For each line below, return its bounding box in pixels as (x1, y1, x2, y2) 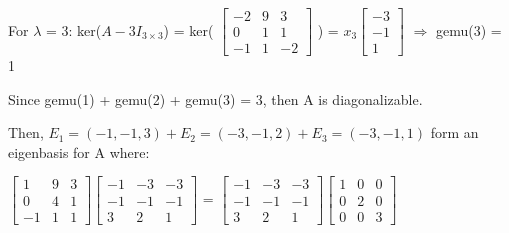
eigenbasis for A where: (8, 141, 150, 162)
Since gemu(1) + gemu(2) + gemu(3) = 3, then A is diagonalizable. (8, 88, 423, 109)
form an (430, 122, 479, 143)
